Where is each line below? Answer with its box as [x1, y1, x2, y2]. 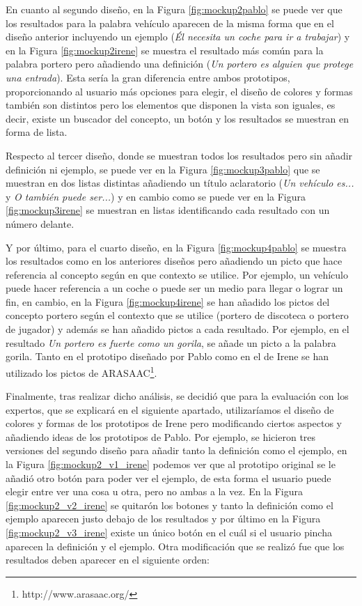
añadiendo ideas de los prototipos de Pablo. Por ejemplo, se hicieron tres [6, 429, 316, 444]
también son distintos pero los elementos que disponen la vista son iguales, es [6, 98, 336, 112]
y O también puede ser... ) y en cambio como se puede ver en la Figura [6, 189, 306, 203]
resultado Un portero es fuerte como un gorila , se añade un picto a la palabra [6, 335, 336, 350]
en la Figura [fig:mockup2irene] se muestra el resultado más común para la [6, 42, 324, 57]
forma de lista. [6, 125, 68, 139]
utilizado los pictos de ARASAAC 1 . [6, 363, 157, 380]
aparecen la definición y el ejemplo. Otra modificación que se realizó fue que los [6, 538, 345, 553]
